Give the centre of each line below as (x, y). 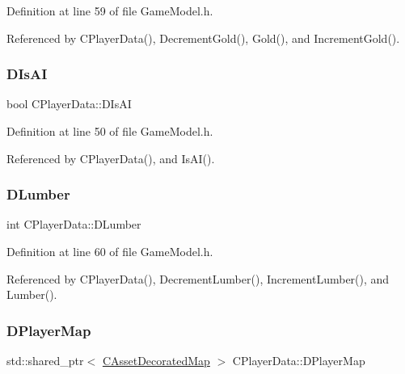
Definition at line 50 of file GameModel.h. (110, 131)
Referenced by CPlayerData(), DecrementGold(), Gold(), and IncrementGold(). (203, 38)
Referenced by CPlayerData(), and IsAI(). (111, 158)
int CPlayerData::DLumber (74, 224)
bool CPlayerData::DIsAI (69, 104)
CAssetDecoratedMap (156, 360)
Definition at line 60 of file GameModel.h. (110, 251)
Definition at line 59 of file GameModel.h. (110, 11)
